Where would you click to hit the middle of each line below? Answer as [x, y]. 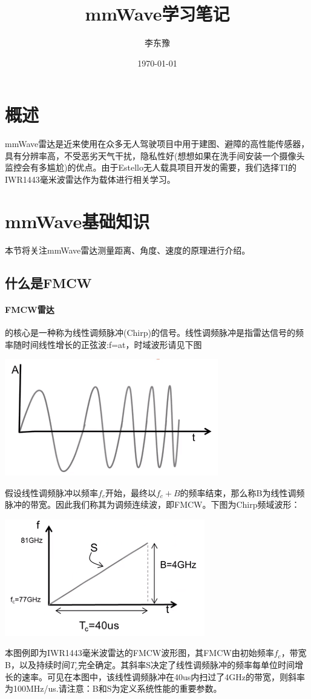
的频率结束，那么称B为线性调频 [242, 492]
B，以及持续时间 [38, 665]
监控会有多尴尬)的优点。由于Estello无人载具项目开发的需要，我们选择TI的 [151, 167]
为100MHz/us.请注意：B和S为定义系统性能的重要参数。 [113, 688]
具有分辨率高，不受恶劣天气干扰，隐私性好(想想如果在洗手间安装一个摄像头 [155, 155]
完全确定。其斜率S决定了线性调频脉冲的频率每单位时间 [186, 665]
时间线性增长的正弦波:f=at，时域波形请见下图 [112, 344]
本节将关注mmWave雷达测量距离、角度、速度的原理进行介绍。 [128, 250]
